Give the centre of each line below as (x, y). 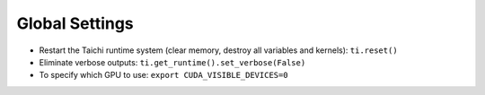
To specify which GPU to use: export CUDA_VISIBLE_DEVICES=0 (163, 75)
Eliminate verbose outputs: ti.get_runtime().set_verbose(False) (172, 62)
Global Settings (75, 23)
